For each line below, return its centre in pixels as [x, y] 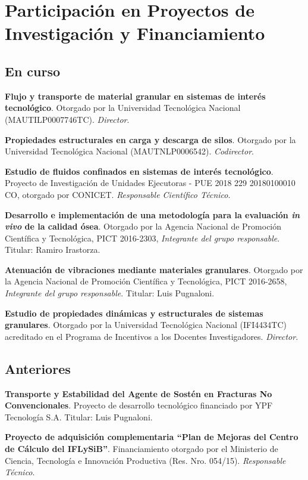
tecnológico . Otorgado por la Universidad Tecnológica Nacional [123, 108]
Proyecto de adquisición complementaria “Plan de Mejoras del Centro [152, 437]
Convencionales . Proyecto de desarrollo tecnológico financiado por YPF [139, 405]
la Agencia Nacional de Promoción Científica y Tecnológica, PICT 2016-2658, [146, 281]
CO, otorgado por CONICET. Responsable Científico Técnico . [118, 194]
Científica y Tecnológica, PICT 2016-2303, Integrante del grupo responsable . [142, 238]
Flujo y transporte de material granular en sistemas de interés [135, 96]
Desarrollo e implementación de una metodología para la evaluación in [153, 214]
